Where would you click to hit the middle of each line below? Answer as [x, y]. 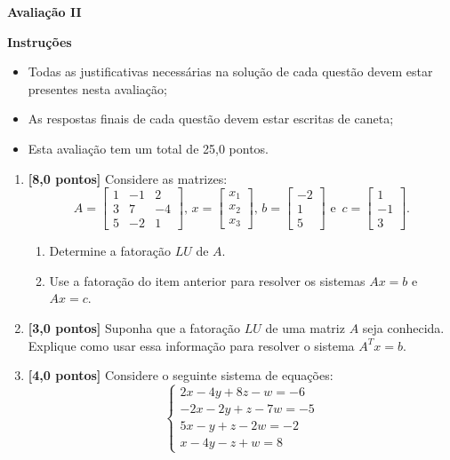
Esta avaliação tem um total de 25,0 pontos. [149, 148]
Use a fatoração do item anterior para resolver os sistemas [207, 280]
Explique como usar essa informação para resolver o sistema [191, 345]
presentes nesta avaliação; [97, 88]
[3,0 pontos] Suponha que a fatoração [134, 328]
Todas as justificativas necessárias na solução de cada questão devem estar [230, 71]
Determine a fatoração [110, 251]
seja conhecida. [403, 328]
